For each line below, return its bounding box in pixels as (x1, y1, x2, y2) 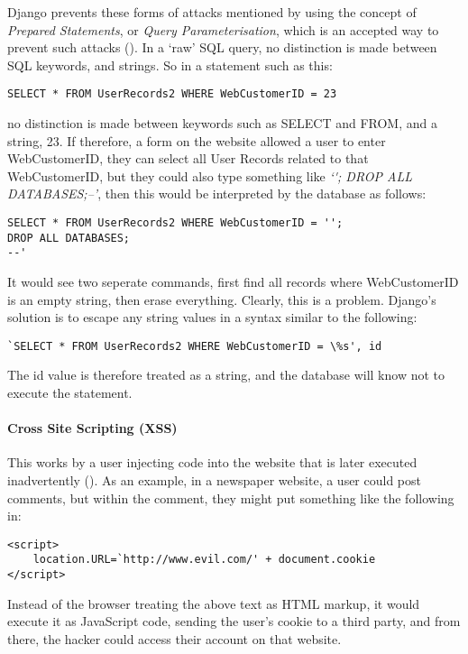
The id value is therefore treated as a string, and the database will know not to (7, 365, 445, 384)
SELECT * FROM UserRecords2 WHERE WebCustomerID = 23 (7, 88, 337, 101)
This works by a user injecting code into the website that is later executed (7, 453, 418, 472)
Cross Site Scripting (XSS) (7, 419, 178, 438)
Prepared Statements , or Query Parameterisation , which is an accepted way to (7, 20, 439, 39)
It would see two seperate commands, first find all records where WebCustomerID (7, 272, 459, 290)
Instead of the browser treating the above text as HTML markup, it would (7, 594, 420, 613)
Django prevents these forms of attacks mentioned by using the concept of (7, 3, 417, 21)
